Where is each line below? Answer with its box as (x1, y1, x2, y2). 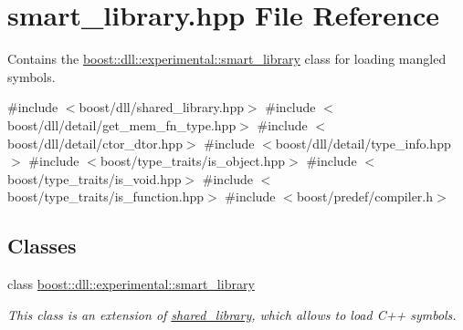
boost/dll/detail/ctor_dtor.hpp (7, 133, 183, 152)
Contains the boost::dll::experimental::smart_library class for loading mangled (7, 49, 447, 68)
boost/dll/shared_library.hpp (79, 98, 244, 117)
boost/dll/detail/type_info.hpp (275, 133, 451, 152)
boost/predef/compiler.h (296, 187, 434, 206)
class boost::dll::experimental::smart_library (7, 274, 255, 294)
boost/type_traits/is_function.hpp (7, 187, 204, 206)
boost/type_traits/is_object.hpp (100, 151, 286, 170)
